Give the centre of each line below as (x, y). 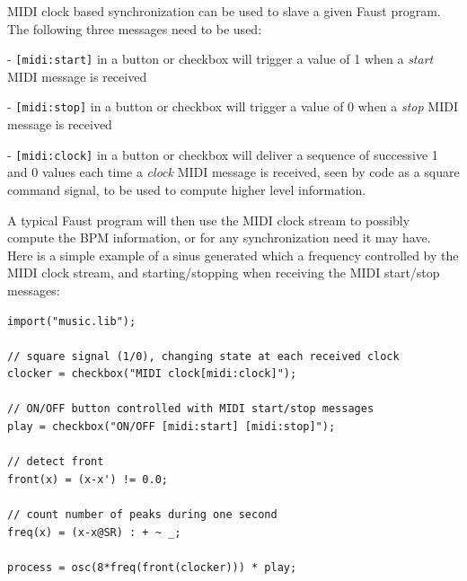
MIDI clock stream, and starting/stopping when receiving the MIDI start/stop (224, 273)
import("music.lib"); (72, 321)
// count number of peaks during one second (142, 515)
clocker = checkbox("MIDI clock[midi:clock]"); (152, 374)
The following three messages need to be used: (135, 28)
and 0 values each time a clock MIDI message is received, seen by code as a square (233, 172)
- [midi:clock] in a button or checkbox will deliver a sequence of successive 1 (223, 154)
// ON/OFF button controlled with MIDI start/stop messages (191, 409)
